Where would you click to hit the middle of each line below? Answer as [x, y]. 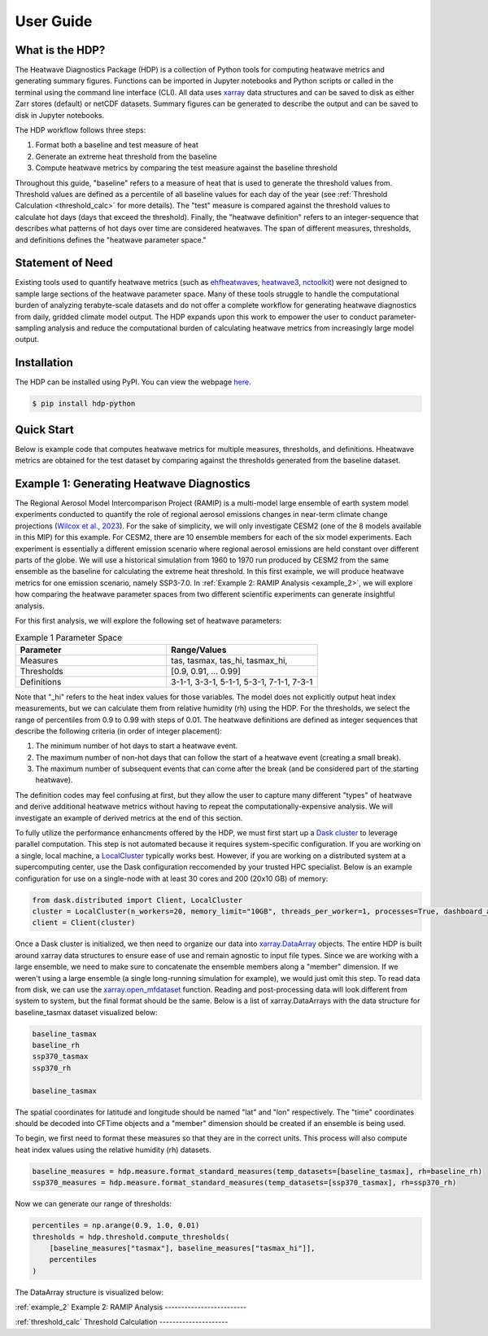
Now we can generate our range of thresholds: [94, 1204]
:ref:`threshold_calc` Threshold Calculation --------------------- [122, 1322]
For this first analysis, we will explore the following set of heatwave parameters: [148, 620]
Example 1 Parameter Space [69, 637]
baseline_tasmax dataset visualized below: [86, 1012]
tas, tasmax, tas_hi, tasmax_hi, [229, 660]
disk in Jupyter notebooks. [60, 115]
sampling [30, 328]
